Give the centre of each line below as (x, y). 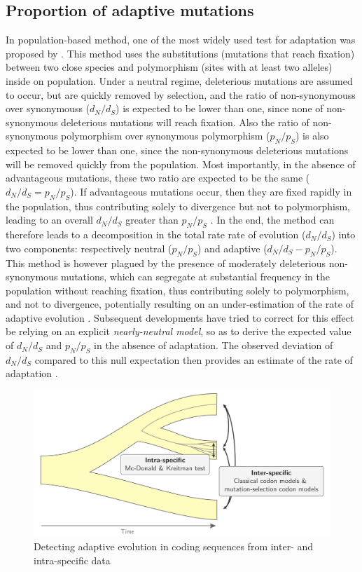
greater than (152, 220)
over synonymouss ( (48, 108)
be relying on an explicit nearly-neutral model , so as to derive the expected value (179, 331)
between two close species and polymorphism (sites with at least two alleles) (169, 67)
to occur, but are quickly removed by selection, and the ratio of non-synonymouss (181, 94)
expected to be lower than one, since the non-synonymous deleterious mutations (177, 150)
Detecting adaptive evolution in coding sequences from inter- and (174, 546)
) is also (312, 136)
